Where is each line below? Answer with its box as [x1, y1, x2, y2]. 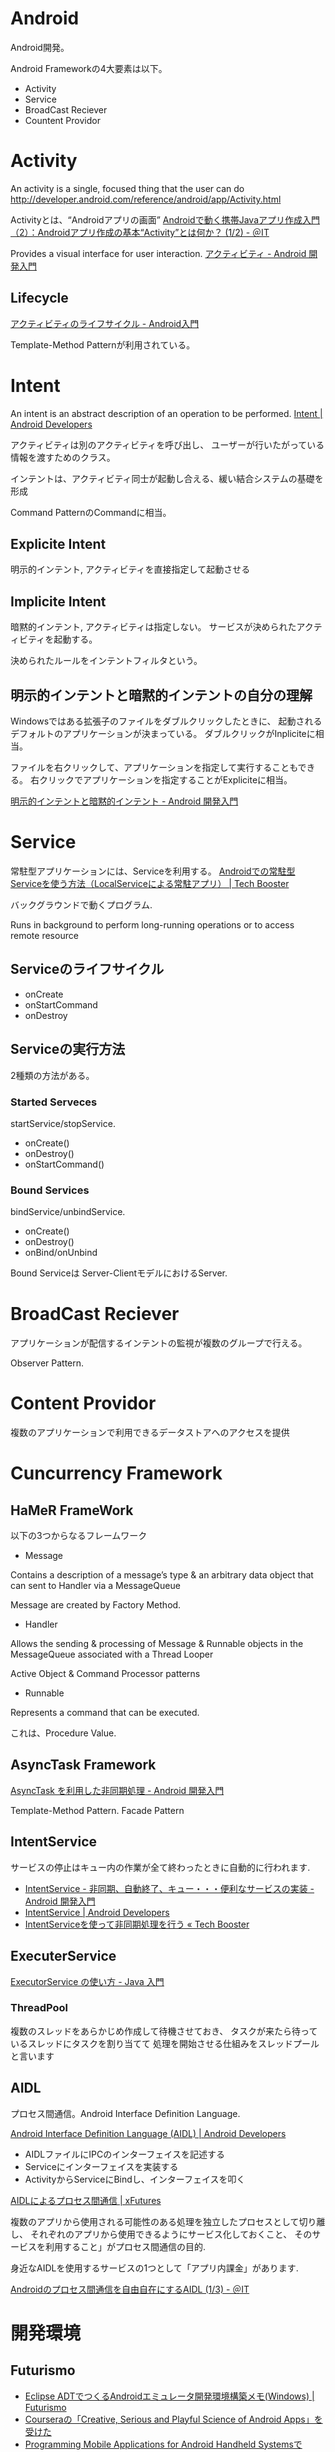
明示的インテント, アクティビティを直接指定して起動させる [10, 563, 251, 576]
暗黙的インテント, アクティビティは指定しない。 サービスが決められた [10, 621, 297, 633]
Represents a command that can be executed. [10, 1707, 200, 1719]
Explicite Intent [10, 536, 107, 553]
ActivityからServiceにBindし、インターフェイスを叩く [24, 2173, 246, 2185]
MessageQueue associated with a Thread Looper [10, 1648, 214, 1661]
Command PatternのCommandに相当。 [10, 506, 172, 518]
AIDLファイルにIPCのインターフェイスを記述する [24, 2148, 225, 2160]
